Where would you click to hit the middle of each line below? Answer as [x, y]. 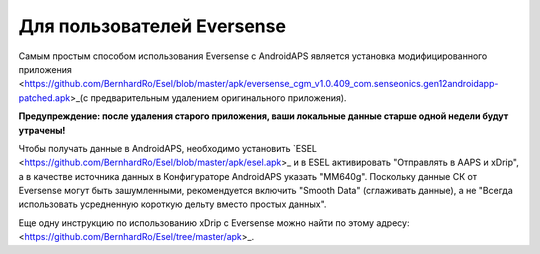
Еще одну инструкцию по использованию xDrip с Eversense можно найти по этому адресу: [214, 222]
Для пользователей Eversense [152, 26]
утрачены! [42, 130]
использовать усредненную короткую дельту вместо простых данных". [172, 204]
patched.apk [44, 97]
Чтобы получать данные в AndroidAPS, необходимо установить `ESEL [168, 148]
